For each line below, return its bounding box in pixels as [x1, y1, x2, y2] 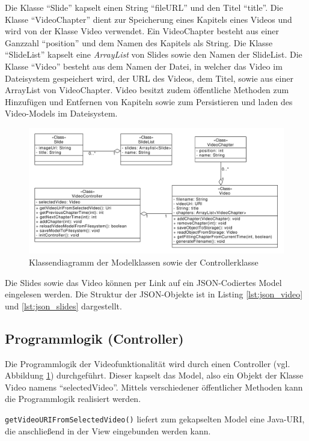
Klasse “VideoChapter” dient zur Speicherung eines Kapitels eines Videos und [5, 13, 292, 25]
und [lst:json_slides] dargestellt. [5, 299, 122, 312]
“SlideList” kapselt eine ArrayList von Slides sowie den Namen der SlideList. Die [5, 48, 302, 61]
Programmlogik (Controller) [5, 329, 184, 347]
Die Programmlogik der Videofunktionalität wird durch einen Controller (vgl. [5, 357, 290, 370]
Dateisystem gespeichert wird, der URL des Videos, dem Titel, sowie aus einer [5, 71, 293, 84]
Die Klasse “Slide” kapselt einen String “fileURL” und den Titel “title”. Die [5, 1, 283, 13]
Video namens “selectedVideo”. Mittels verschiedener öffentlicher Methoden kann [5, 380, 303, 393]
